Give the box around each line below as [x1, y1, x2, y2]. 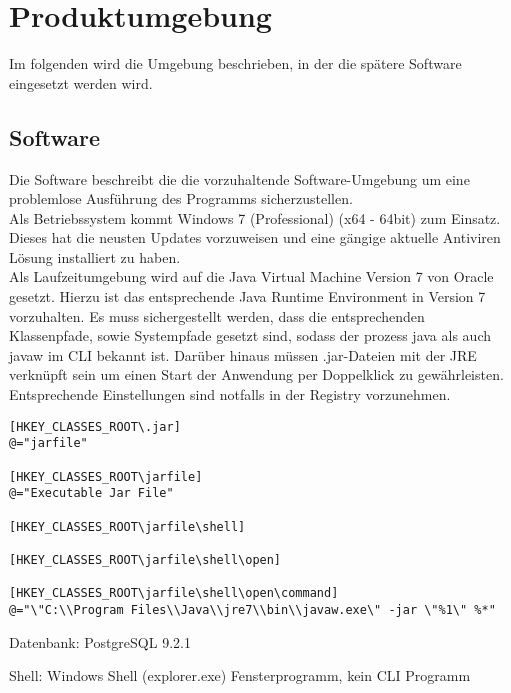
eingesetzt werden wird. [9, 72, 153, 93]
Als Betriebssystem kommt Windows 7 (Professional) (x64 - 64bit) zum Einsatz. [9, 207, 501, 228]
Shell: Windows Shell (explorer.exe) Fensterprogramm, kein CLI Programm [9, 665, 471, 686]
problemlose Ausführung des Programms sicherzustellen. [9, 188, 353, 209]
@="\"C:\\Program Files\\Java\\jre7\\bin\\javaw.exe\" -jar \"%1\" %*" [9, 602, 496, 617]
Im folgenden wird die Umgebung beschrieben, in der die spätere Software [9, 53, 462, 74]
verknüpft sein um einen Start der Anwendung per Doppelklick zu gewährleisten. [9, 364, 504, 385]
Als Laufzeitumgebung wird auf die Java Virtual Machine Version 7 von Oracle [9, 266, 494, 287]
